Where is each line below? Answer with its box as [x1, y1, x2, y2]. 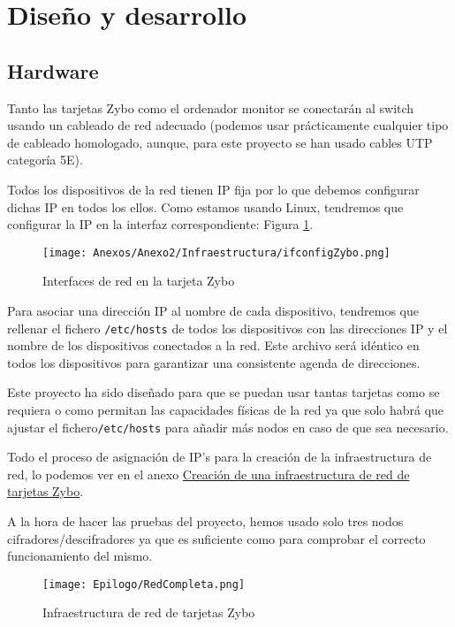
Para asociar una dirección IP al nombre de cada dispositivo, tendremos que [7, 301, 420, 319]
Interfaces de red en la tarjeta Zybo [42, 271, 235, 290]
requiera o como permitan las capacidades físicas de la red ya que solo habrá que [7, 401, 444, 419]
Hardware [7, 57, 99, 84]
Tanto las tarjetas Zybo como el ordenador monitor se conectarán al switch [7, 98, 414, 117]
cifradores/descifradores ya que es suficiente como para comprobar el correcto [7, 529, 426, 547]
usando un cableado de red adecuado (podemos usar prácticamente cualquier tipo [7, 116, 449, 134]
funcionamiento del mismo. [7, 547, 153, 565]
